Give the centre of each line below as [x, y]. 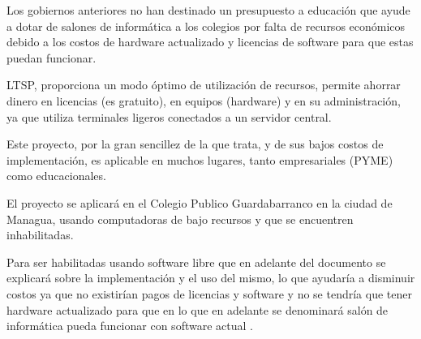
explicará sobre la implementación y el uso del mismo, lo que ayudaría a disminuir [211, 278]
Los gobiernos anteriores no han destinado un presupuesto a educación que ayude [208, 10]
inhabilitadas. [40, 235]
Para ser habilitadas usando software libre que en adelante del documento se [196, 262]
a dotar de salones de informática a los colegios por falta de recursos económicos [206, 26]
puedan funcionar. [52, 57]
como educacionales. [56, 176]
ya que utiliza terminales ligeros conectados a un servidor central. [169, 116]
